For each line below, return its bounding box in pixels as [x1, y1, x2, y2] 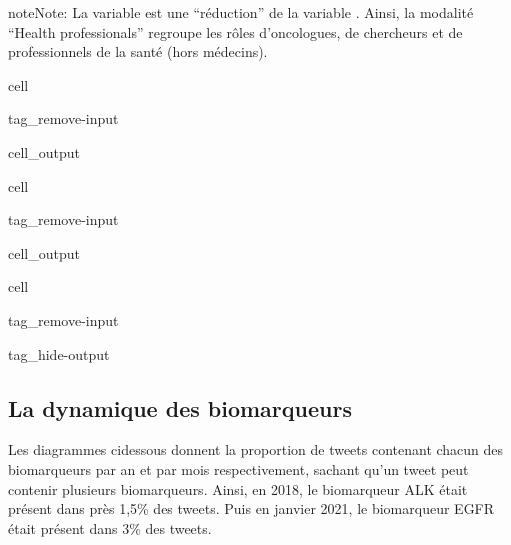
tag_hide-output [8, 343, 110, 364]
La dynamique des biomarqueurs [8, 392, 352, 423]
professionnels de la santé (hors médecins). [8, 41, 268, 62]
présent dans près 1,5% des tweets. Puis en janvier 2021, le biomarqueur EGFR [8, 498, 495, 519]
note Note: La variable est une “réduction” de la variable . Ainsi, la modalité [8, 2, 474, 22]
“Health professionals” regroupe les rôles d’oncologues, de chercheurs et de [8, 21, 463, 42]
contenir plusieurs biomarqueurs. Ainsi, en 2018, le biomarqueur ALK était [8, 478, 468, 499]
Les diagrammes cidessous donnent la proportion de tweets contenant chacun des [8, 439, 504, 460]
